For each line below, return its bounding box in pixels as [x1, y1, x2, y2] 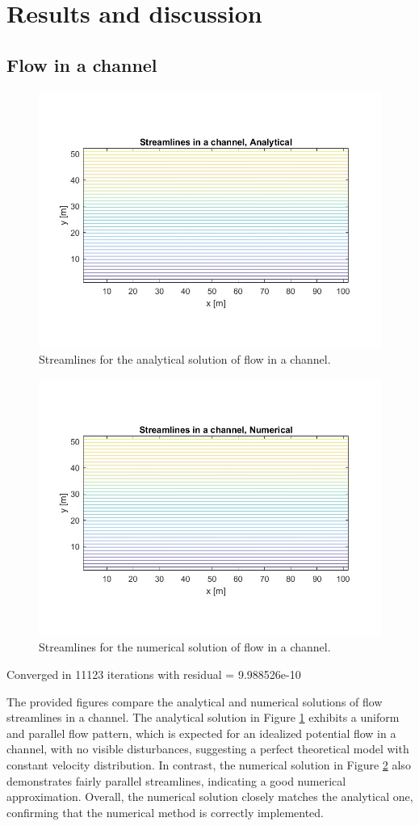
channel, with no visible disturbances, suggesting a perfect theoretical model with [6, 740, 409, 757]
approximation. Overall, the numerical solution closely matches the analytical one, [6, 788, 413, 805]
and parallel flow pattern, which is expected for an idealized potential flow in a [6, 724, 396, 741]
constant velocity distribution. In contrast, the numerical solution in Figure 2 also [6, 756, 411, 773]
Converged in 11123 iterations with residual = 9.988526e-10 [6, 665, 301, 682]
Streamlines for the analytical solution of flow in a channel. [39, 351, 331, 368]
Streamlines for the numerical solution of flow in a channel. [39, 638, 331, 655]
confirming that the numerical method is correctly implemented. [6, 803, 325, 820]
